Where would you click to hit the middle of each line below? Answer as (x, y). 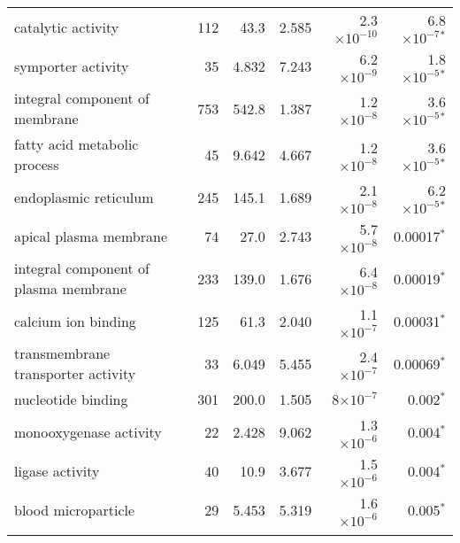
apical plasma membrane (91, 236)
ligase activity (57, 470)
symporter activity (72, 66)
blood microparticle (75, 509)
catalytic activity (67, 27)
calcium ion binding (75, 321)
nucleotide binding (71, 399)
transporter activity (75, 373)
